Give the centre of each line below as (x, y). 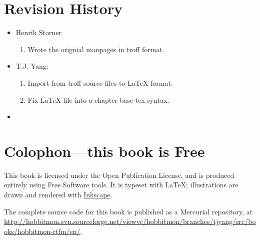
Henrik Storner (38, 32)
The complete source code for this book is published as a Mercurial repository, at (128, 211)
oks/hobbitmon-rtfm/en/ (42, 231)
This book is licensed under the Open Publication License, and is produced (119, 175)
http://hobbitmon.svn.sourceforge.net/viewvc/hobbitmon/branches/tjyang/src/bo (130, 221)
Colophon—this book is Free (104, 151)
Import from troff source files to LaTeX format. (100, 82)
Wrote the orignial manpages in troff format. (96, 49)
